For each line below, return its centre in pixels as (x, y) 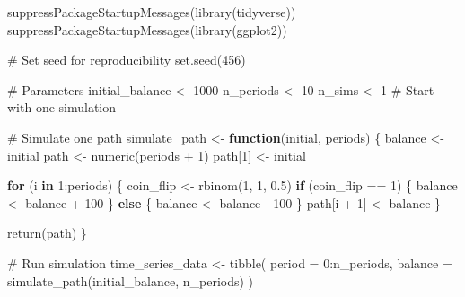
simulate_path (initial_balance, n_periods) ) (131, 280)
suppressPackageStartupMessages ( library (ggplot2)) (147, 29)
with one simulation (62, 107)
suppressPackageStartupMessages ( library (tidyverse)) (152, 12)
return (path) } (47, 233)
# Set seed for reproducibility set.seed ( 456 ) (127, 60)
